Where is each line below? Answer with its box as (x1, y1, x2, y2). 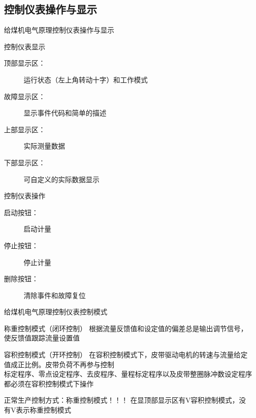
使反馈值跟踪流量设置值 (4, 333, 80, 343)
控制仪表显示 (4, 41, 45, 51)
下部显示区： (4, 157, 45, 167)
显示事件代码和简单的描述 (24, 108, 106, 118)
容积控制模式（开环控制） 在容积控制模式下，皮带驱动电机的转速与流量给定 (4, 349, 248, 360)
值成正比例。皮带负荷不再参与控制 (4, 359, 114, 369)
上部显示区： (4, 124, 45, 134)
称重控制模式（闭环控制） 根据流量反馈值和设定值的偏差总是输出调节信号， (4, 323, 248, 333)
